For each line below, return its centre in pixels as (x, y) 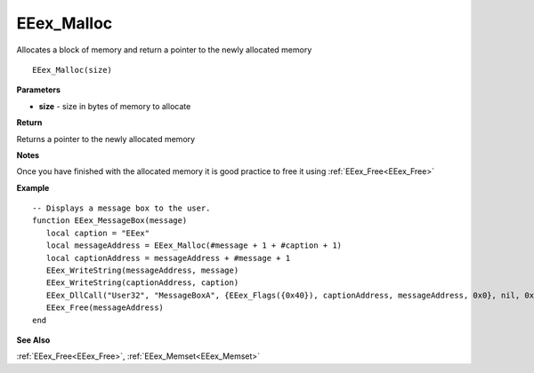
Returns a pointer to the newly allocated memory (106, 139)
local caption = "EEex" (98, 233)
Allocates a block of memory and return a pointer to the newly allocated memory (164, 50)
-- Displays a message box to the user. (121, 208)
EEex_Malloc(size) (73, 70)
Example (33, 187)
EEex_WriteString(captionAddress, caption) (142, 283)
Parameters (39, 90)
